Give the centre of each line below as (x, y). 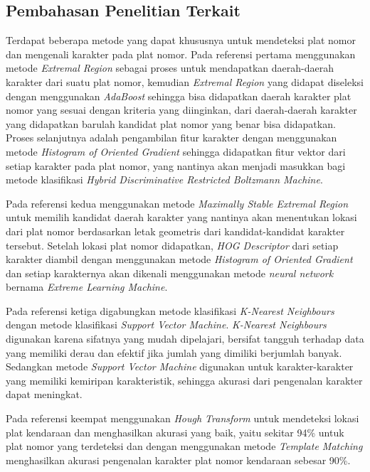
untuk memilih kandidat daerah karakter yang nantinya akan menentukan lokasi (181, 217)
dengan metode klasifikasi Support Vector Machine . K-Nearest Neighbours (166, 324)
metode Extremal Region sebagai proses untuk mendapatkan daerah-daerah (170, 68)
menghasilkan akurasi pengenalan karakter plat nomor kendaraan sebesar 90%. (178, 460)
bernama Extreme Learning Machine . (87, 287)
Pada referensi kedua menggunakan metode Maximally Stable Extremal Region (177, 203)
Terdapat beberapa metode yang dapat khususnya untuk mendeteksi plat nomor (181, 40)
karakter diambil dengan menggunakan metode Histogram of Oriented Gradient (179, 259)
